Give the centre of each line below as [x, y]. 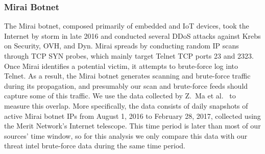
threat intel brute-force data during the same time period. [95, 146]
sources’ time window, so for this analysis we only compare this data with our [126, 135]
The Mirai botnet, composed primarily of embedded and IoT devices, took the [127, 26]
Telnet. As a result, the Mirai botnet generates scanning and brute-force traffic [127, 76]
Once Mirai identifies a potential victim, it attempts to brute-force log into [121, 66]
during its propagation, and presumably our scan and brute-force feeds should [126, 85]
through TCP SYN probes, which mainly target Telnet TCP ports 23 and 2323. [129, 56]
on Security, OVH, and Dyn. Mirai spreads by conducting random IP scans [122, 46]
